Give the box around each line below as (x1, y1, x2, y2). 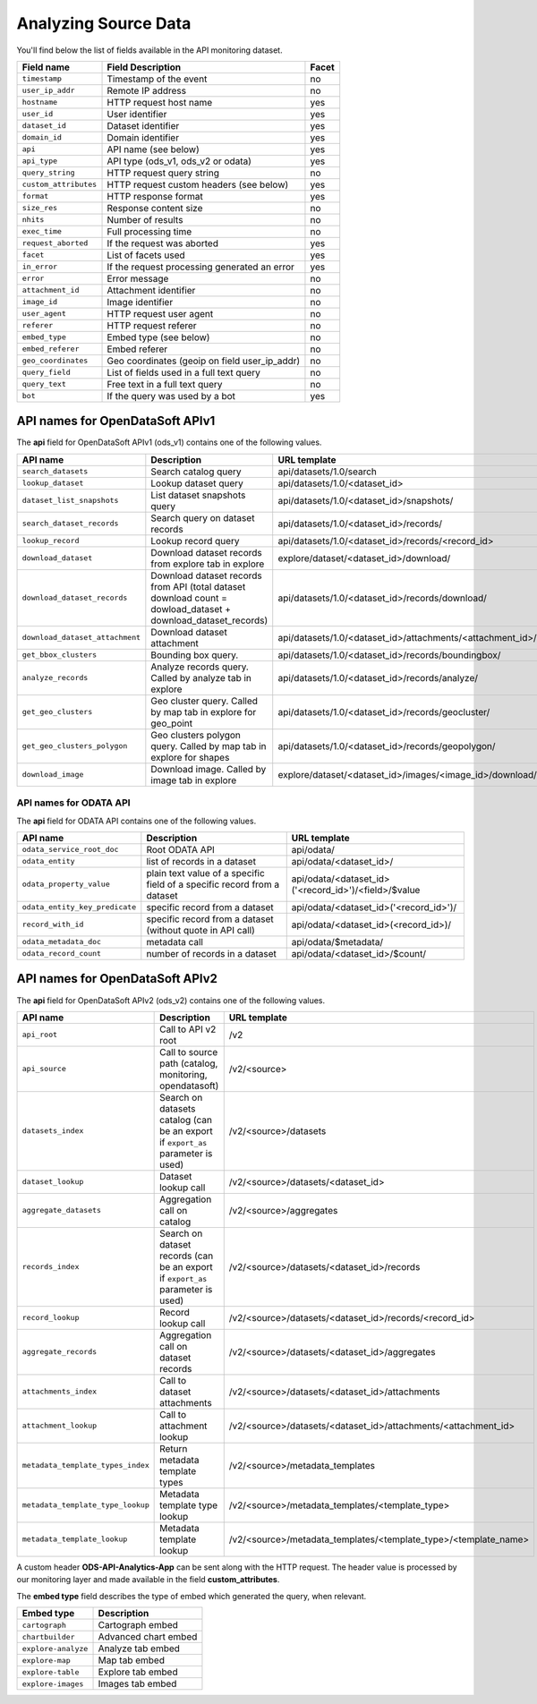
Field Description (107, 61, 182, 73)
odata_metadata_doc (21, 937, 102, 947)
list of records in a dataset (146, 855, 257, 867)
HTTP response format (107, 190, 203, 202)
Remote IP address (107, 84, 187, 97)
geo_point (150, 717, 193, 729)
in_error (21, 262, 58, 272)
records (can (159, 1249, 214, 1262)
